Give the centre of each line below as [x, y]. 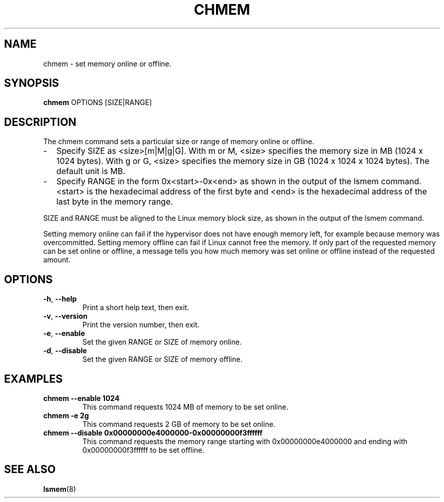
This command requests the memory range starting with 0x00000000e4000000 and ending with [245, 441]
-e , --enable [64, 333]
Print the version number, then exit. [141, 325]
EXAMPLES [33, 379]
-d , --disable [65, 351]
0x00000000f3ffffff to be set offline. [143, 450]
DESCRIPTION [40, 122]
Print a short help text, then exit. [136, 308]
